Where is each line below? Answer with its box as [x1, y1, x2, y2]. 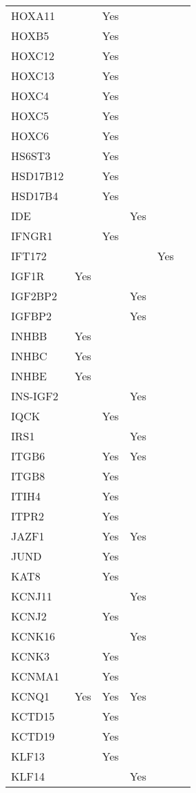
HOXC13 [11, 68, 55, 84]
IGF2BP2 [11, 288, 58, 304]
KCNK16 [11, 628, 56, 644]
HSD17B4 [11, 188, 58, 204]
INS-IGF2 [11, 388, 58, 404]
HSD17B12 [11, 168, 64, 184]
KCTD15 [11, 708, 55, 724]
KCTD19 [11, 728, 55, 744]
